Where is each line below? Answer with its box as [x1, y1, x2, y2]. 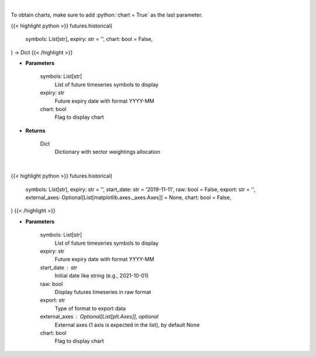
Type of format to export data [54, 304, 126, 312]
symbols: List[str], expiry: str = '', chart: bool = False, [25, 36, 153, 43]
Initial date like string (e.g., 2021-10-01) [54, 272, 149, 279]
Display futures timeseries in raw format [54, 288, 152, 295]
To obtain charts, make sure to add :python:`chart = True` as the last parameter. [11, 12, 203, 19]
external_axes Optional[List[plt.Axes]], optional [40, 313, 159, 320]
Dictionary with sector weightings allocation [54, 148, 160, 155]
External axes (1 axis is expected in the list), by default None [54, 321, 200, 328]
